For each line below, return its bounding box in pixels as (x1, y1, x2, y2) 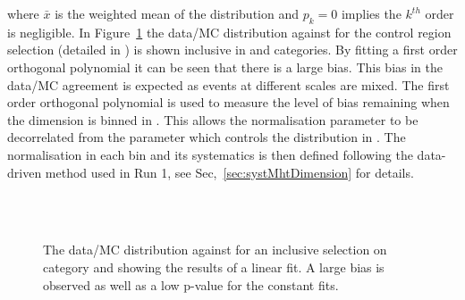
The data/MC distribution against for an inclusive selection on (43, 240, 387, 259)
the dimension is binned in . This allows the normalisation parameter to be (7, 110, 418, 129)
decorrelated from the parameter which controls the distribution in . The (7, 128, 406, 146)
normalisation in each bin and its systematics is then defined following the (7, 145, 413, 163)
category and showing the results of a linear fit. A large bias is (43, 257, 385, 276)
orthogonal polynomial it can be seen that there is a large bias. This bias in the (7, 57, 444, 76)
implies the (341, 4, 402, 22)
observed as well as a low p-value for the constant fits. (43, 275, 339, 294)
